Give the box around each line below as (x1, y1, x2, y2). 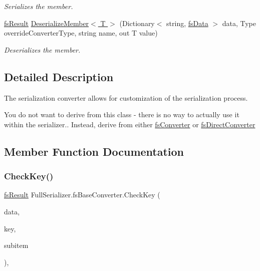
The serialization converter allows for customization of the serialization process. (4, 92, 248, 103)
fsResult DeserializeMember (4, 18, 89, 28)
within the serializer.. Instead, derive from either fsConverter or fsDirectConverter (4, 119, 255, 129)
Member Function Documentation (4, 143, 184, 159)
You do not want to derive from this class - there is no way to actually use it (4, 109, 239, 120)
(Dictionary (119, 18, 155, 28)
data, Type (222, 18, 256, 28)
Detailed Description (4, 69, 114, 84)
